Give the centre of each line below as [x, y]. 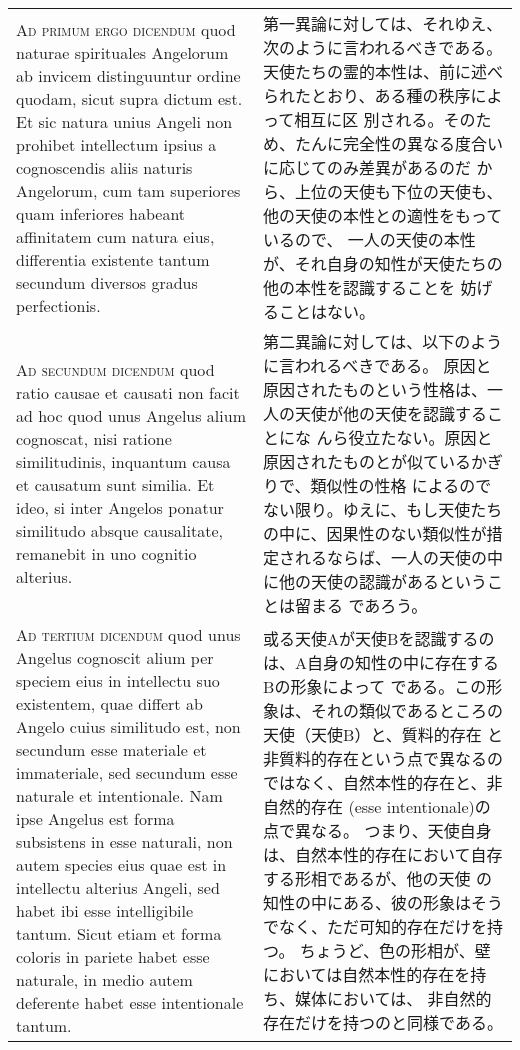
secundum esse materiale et [111, 749]
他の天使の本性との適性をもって [383, 215]
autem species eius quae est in [121, 864]
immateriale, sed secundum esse [127, 772]
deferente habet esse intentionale [130, 1002]
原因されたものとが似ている [367, 461]
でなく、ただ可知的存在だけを [375, 926]
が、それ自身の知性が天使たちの [383, 263]
